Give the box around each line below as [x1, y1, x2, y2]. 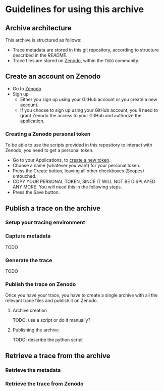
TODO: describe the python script [12, 337, 83, 343]
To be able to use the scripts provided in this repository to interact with [5, 142, 152, 148]
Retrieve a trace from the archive [5, 351, 111, 360]
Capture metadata [5, 232, 51, 239]
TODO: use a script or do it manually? [12, 317, 91, 323]
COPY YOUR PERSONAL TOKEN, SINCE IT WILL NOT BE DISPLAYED [12, 178, 155, 185]
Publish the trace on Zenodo [5, 280, 76, 287]
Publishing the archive [12, 327, 59, 333]
